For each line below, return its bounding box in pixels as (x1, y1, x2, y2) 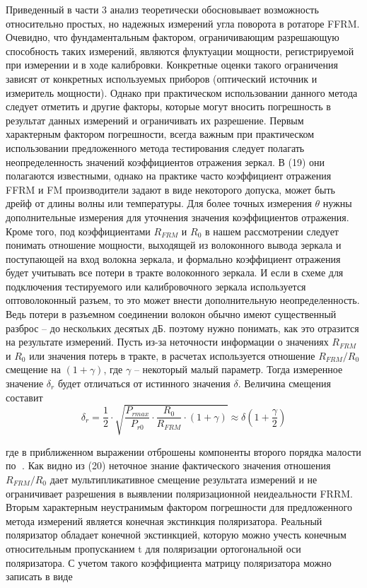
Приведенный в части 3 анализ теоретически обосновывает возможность (6, 2, 319, 16)
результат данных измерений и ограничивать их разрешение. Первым (6, 112, 304, 127)
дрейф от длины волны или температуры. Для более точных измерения (6, 196, 312, 211)
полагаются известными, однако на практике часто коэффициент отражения (6, 168, 332, 183)
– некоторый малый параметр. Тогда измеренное (134, 362, 343, 377)
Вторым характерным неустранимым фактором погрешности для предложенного (6, 500, 352, 514)
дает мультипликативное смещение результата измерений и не (49, 471, 318, 486)
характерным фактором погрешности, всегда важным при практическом (6, 127, 315, 141)
